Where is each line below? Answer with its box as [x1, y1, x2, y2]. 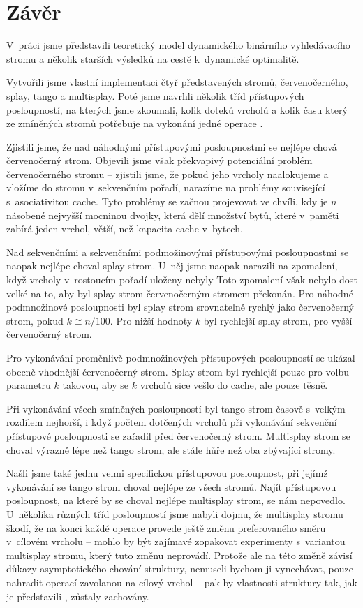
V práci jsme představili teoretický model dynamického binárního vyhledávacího [6, 38, 350, 52]
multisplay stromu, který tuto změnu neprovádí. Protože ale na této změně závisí [6, 547, 353, 562]
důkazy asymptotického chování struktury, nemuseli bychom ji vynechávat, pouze [6, 561, 353, 576]
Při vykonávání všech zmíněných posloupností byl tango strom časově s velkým [6, 401, 346, 415]
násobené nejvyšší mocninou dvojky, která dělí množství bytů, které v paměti [6, 207, 339, 222]
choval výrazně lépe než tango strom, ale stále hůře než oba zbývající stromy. [6, 442, 336, 457]
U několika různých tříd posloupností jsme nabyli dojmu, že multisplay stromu [6, 506, 343, 521]
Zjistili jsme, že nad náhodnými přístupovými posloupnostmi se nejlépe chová [6, 139, 337, 154]
